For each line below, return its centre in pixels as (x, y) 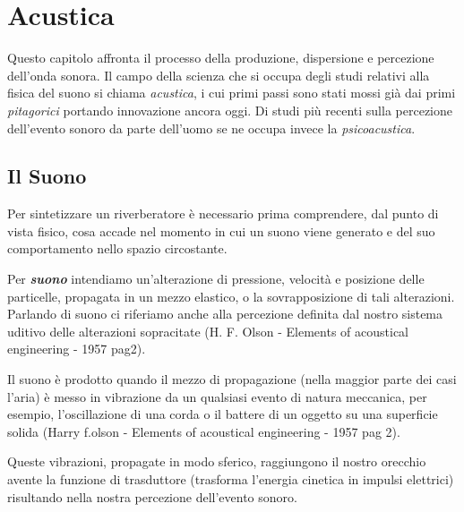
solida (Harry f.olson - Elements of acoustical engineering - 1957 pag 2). (204, 431)
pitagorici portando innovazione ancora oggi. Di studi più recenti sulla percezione (230, 110)
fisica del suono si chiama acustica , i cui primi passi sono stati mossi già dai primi (232, 93)
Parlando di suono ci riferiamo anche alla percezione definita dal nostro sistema (225, 314)
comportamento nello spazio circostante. (117, 248)
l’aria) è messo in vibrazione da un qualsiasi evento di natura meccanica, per (217, 396)
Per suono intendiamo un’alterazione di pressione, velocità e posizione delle (216, 279)
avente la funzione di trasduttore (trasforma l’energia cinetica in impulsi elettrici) (231, 479)
